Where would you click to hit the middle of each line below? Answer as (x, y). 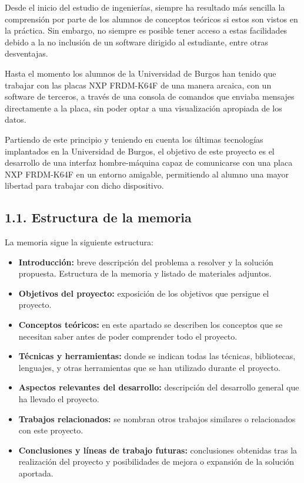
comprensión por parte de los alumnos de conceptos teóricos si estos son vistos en (151, 19)
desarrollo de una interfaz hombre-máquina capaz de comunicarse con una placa (149, 162)
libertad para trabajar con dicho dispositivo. (84, 185)
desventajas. (26, 53)
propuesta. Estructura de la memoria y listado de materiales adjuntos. (145, 273)
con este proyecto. (51, 430)
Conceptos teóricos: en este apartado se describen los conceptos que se (151, 325)
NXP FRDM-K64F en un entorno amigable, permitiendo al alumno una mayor (147, 174)
